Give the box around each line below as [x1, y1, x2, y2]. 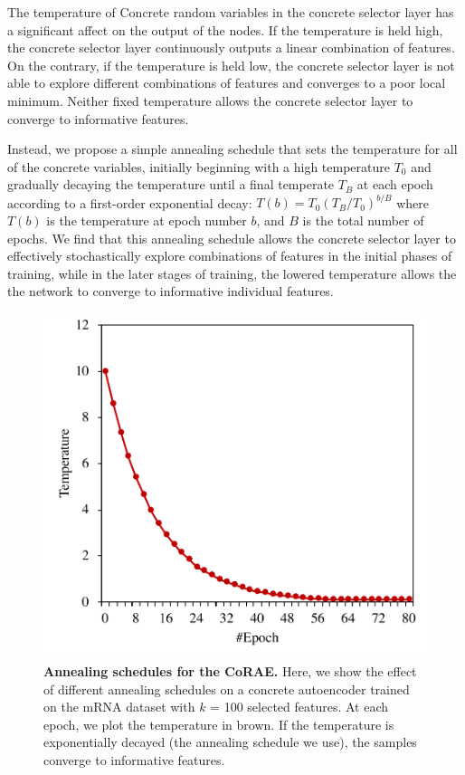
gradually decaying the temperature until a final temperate [7, 175, 335, 194]
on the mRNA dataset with [43, 697, 195, 716]
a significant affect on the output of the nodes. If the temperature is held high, [7, 20, 443, 39]
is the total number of [302, 211, 424, 230]
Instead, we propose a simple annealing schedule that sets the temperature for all [7, 139, 458, 158]
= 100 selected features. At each [210, 697, 389, 716]
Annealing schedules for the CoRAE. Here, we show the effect [43, 661, 417, 680]
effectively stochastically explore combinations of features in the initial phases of [7, 246, 452, 265]
